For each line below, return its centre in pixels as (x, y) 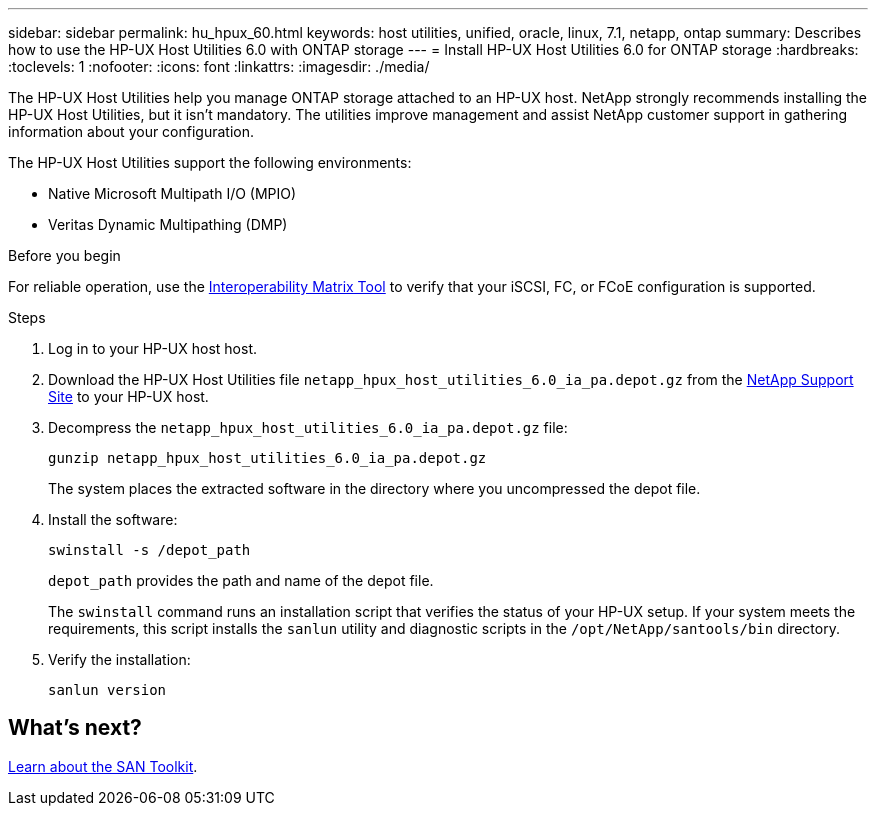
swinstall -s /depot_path (149, 550)
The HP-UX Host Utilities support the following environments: (210, 162)
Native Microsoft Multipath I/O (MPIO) (172, 193)
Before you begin (64, 255)
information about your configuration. (131, 131)
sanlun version (107, 690)
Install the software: (113, 519)
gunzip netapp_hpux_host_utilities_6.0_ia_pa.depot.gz (267, 458)
